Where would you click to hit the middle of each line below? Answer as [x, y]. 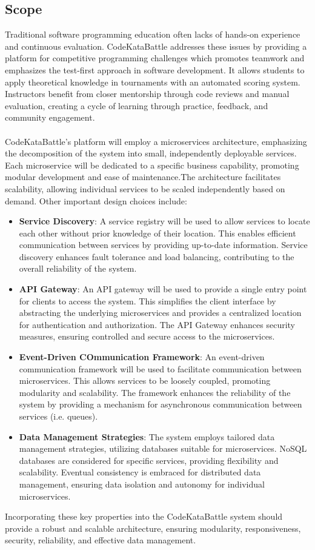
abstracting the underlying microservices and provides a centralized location [160, 313]
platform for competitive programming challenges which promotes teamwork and [155, 58]
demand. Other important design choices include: [96, 200]
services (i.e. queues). [58, 416]
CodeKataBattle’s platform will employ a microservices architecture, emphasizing [156, 141]
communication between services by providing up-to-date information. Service [163, 245]
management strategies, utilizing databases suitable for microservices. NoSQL [163, 448]
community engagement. [50, 117]
